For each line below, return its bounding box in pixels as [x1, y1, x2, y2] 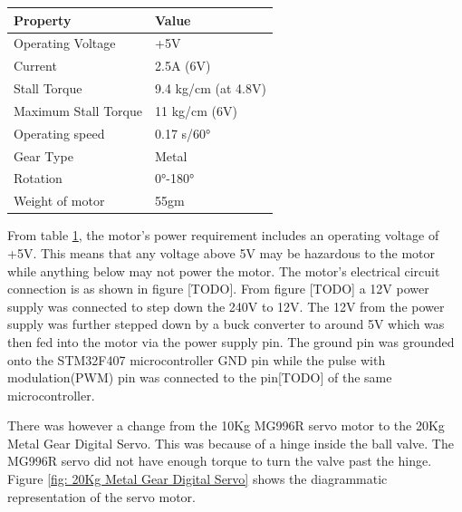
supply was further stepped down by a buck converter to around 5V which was [7, 314, 445, 333]
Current [14, 56, 57, 75]
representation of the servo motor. [7, 487, 196, 506]
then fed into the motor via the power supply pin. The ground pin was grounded [7, 332, 455, 351]
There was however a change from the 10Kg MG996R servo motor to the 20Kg [7, 416, 445, 435]
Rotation [14, 169, 63, 188]
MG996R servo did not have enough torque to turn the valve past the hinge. [7, 451, 432, 470]
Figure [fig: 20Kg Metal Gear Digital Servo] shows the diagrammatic [7, 469, 388, 488]
